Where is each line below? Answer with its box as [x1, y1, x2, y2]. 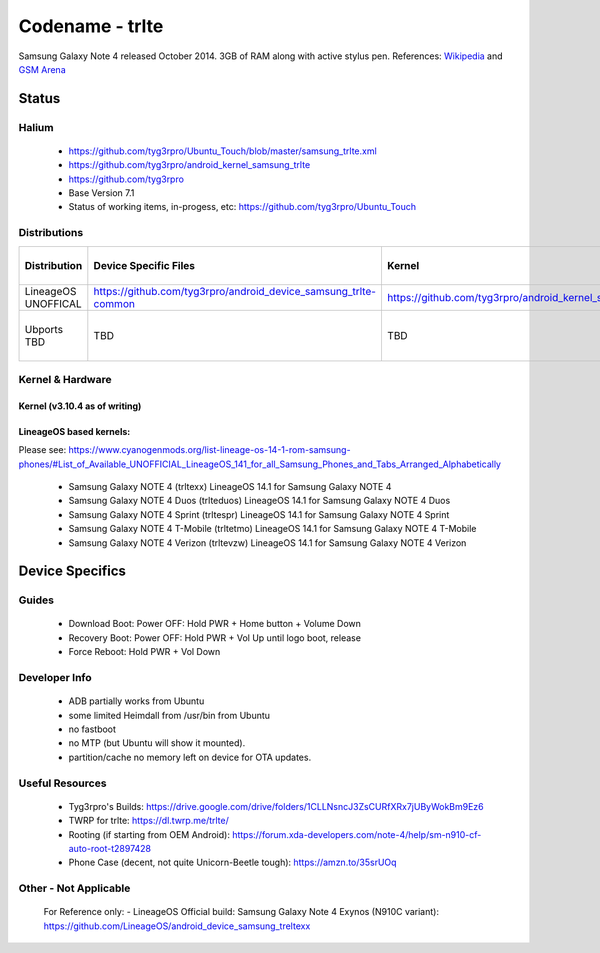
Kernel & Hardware [18, 372, 112, 386]
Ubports [24, 322, 64, 336]
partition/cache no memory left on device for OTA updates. [68, 751, 312, 763]
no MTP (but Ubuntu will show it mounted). [68, 737, 246, 749]
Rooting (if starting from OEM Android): [68, 828, 230, 840]
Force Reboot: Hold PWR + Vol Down [68, 646, 221, 658]
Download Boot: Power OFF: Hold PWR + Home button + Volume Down [68, 618, 362, 630]
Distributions [18, 226, 84, 240]
